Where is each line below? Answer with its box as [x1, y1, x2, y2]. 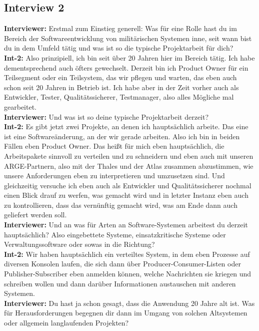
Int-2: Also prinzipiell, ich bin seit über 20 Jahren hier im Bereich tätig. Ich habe [4, 52, 255, 63]
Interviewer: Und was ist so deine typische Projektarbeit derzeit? [4, 111, 209, 122]
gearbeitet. [4, 101, 36, 112]
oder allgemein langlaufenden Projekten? [4, 317, 129, 328]
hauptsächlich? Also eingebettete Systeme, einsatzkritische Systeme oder [4, 229, 226, 239]
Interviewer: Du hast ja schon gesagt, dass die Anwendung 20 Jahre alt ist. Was [4, 297, 255, 308]
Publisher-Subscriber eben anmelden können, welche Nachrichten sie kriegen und [4, 268, 251, 279]
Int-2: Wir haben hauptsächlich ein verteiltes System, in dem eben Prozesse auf [4, 248, 250, 259]
